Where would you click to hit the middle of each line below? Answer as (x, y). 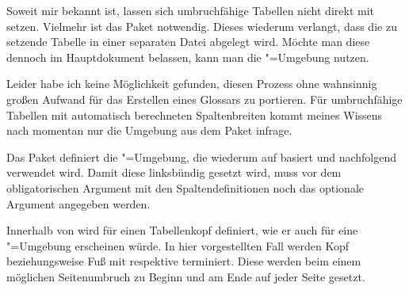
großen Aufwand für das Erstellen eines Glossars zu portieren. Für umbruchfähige (204, 99)
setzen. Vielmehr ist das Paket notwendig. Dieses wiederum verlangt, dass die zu (202, 26)
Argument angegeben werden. (78, 203)
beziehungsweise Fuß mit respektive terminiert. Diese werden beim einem (184, 261)
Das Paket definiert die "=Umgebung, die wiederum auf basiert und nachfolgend (202, 156)
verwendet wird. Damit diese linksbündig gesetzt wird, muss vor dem (174, 172)
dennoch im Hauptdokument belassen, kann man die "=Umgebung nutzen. (188, 57)
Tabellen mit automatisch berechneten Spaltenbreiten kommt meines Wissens (195, 114)
